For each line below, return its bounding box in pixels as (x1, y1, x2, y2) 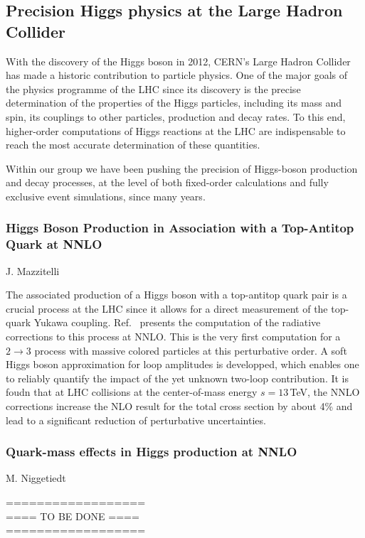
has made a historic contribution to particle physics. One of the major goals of (6, 68, 348, 82)
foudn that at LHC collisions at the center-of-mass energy (6, 384, 258, 399)
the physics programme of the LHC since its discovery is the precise (6, 81, 301, 96)
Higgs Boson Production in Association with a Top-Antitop (6, 219, 354, 237)
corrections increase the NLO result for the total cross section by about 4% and (6, 399, 353, 414)
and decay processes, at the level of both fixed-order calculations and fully (6, 175, 329, 190)
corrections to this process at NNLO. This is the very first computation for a (6, 329, 341, 344)
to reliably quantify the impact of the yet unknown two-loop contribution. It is (6, 370, 349, 385)
